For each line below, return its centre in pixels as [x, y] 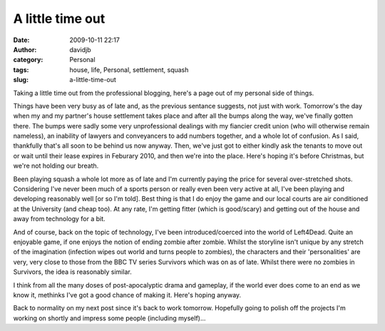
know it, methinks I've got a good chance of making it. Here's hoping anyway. [127, 295]
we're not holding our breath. [56, 166]
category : [28, 60]
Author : [25, 49]
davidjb [81, 49]
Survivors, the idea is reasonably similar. [72, 272]
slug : [21, 80]
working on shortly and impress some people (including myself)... [109, 318]
